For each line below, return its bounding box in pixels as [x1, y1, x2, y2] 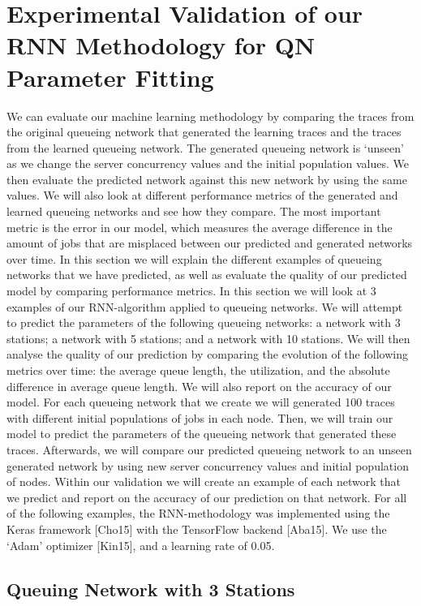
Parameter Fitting [6, 60, 214, 93]
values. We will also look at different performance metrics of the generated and [6, 187, 398, 204]
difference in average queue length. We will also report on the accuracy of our [6, 377, 392, 394]
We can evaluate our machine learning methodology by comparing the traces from [6, 107, 415, 124]
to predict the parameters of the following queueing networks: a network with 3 [6, 314, 401, 331]
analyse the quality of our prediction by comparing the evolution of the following [6, 346, 408, 363]
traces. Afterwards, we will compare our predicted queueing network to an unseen [6, 441, 412, 458]
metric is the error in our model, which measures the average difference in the [6, 218, 393, 235]
